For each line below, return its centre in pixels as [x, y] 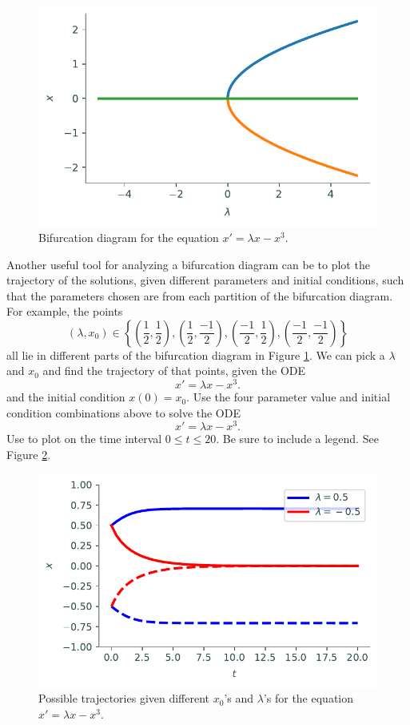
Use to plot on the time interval [84, 439]
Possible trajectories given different [124, 698]
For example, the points [65, 311]
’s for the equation [308, 698]
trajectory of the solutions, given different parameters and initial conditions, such [205, 280]
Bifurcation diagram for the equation [129, 237]
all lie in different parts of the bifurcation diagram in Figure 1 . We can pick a [196, 354]
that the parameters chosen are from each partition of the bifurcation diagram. [200, 295]
